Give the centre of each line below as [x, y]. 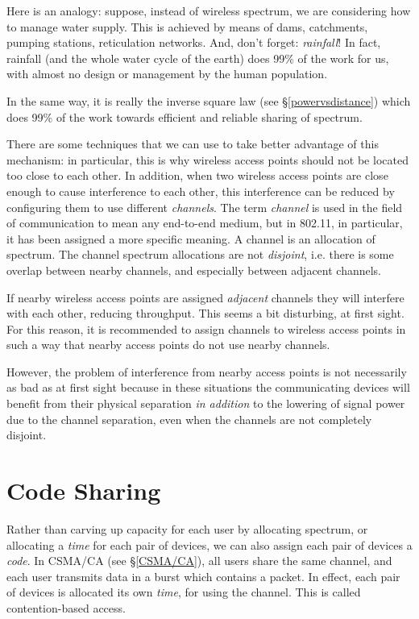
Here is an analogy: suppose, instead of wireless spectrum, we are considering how [209, 10]
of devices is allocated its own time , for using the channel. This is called [184, 592]
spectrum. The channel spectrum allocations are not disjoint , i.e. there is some [200, 254]
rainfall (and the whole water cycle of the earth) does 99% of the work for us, [198, 58]
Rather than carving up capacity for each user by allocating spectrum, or [187, 528]
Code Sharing [84, 490]
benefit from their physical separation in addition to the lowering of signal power [206, 403]
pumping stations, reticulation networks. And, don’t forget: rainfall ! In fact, [194, 42]
